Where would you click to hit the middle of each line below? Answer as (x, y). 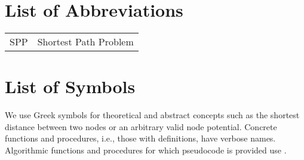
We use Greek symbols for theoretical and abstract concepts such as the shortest (152, 115)
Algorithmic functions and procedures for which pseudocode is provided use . (146, 150)
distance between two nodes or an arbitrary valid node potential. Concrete (141, 126)
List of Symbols (70, 86)
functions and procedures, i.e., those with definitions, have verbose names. (140, 138)
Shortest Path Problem (85, 42)
